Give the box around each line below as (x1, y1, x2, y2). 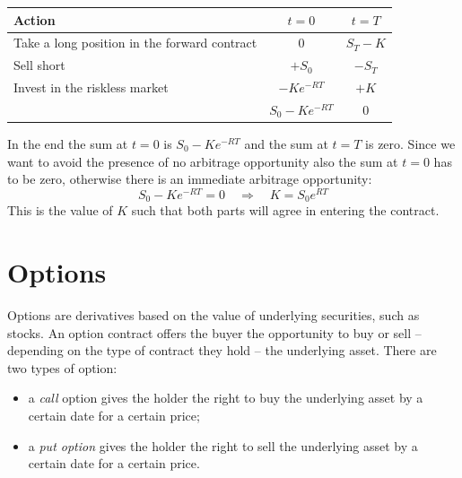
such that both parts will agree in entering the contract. (131, 201, 440, 220)
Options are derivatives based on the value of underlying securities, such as (7, 306, 420, 324)
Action (13, 10, 56, 29)
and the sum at (244, 134, 328, 152)
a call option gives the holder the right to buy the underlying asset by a (28, 388, 423, 407)
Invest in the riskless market (13, 78, 169, 97)
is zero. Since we (365, 134, 456, 152)
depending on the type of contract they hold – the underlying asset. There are (7, 341, 437, 360)
